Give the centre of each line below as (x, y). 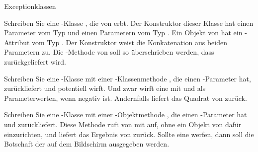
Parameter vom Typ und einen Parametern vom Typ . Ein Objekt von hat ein (123, 33)
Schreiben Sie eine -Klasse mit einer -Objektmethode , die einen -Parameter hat (126, 114)
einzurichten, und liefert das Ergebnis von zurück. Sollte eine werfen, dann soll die (129, 134)
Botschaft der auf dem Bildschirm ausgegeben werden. (87, 144)
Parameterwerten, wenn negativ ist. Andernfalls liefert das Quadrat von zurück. (126, 98)
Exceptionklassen (30, 6)
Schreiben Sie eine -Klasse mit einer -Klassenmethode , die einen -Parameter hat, (128, 78)
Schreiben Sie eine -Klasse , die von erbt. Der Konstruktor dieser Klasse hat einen (129, 23)
